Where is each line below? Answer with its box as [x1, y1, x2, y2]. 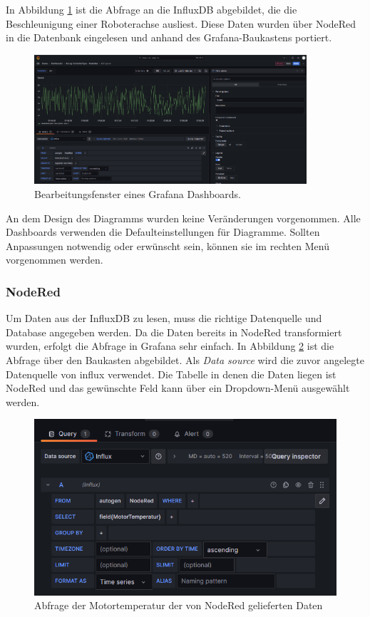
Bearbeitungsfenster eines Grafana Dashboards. [34, 187, 241, 202]
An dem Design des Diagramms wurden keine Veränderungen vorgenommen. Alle [6, 210, 361, 225]
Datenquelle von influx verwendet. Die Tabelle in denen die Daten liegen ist [6, 366, 336, 381]
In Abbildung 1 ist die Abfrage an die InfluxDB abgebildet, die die [6, 2, 297, 16]
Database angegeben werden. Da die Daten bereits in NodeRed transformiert [6, 324, 342, 339]
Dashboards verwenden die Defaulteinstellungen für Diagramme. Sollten [6, 224, 320, 239]
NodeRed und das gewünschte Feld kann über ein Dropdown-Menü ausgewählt [6, 380, 350, 395]
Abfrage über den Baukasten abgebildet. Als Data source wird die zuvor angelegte [6, 353, 364, 367]
